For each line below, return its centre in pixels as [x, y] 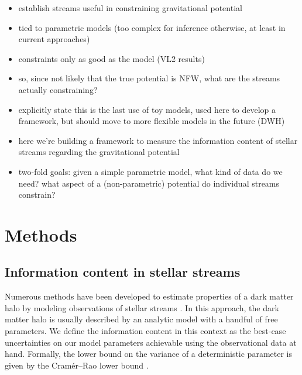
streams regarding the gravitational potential [99, 152]
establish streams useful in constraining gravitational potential [130, 8]
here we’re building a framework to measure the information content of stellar [158, 140]
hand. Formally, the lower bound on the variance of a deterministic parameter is [148, 354]
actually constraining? [58, 89]
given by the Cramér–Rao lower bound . [77, 365]
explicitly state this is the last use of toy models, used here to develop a [147, 109]
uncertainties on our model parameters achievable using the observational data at [151, 342]
